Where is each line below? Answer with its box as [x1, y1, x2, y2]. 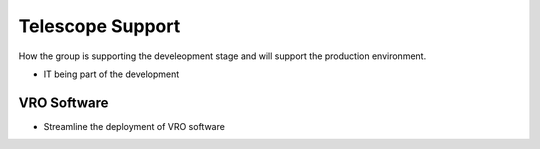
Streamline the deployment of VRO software [43, 120, 225, 132]
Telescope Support [18, 15, 181, 37]
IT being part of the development [43, 68, 180, 80]
